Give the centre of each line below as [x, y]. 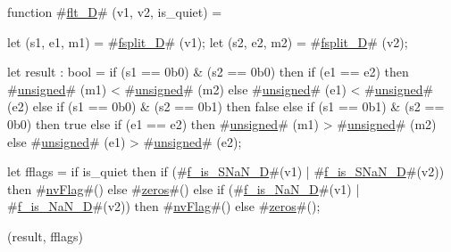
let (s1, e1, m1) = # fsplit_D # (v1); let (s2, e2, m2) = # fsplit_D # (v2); [208, 41]
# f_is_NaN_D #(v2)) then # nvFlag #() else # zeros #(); [164, 206]
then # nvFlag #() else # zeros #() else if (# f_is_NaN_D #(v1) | [184, 188]
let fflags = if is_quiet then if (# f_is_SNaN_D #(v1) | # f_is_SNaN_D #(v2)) [226, 171]
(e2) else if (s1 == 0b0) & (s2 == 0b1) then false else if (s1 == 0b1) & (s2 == [226, 106]
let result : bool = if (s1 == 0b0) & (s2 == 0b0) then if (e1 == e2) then [208, 72]
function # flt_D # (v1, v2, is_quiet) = [115, 12]
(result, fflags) [45, 236]
